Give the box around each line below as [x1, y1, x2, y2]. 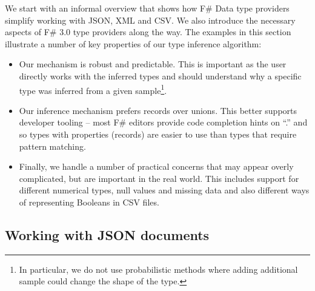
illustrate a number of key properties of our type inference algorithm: [5, 37, 262, 50]
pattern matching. [19, 139, 86, 152]
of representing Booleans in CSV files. [19, 195, 159, 208]
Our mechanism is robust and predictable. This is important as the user [19, 58, 287, 70]
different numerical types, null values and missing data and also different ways [19, 184, 310, 196]
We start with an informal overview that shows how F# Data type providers [5, 2, 290, 14]
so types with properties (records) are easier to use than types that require [19, 128, 297, 140]
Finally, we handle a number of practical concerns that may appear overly [19, 160, 294, 173]
